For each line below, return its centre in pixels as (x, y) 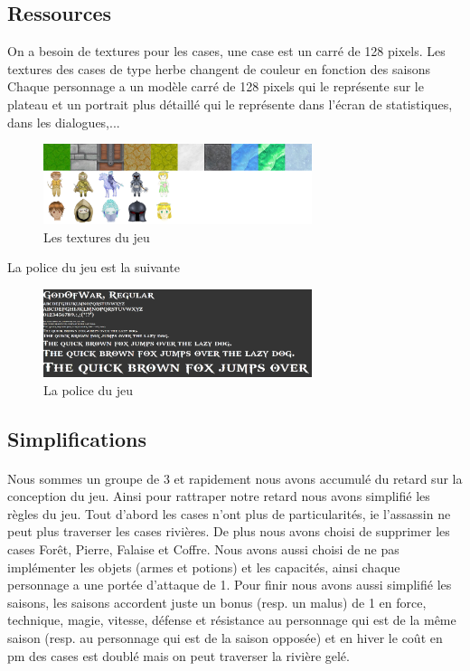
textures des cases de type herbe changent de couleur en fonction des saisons (219, 68)
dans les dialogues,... (64, 122)
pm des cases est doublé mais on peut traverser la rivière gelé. (179, 655)
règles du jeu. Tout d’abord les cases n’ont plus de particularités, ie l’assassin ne (229, 513)
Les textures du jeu (97, 236)
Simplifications (77, 438)
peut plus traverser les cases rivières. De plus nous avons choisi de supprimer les (229, 531)
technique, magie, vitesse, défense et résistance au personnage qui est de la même (232, 620)
